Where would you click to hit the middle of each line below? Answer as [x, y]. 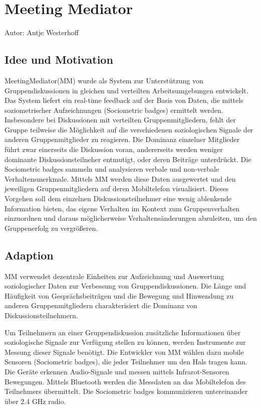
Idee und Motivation [59, 59]
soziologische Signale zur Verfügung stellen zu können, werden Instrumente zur [125, 342]
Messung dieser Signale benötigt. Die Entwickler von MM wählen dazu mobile [124, 352]
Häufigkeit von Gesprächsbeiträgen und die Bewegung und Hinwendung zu [119, 295]
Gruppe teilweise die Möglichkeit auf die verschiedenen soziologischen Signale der [129, 129]
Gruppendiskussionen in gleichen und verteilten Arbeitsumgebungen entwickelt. [126, 90]
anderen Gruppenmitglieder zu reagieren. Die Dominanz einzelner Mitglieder [122, 139]
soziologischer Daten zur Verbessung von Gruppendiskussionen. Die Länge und [125, 286]
